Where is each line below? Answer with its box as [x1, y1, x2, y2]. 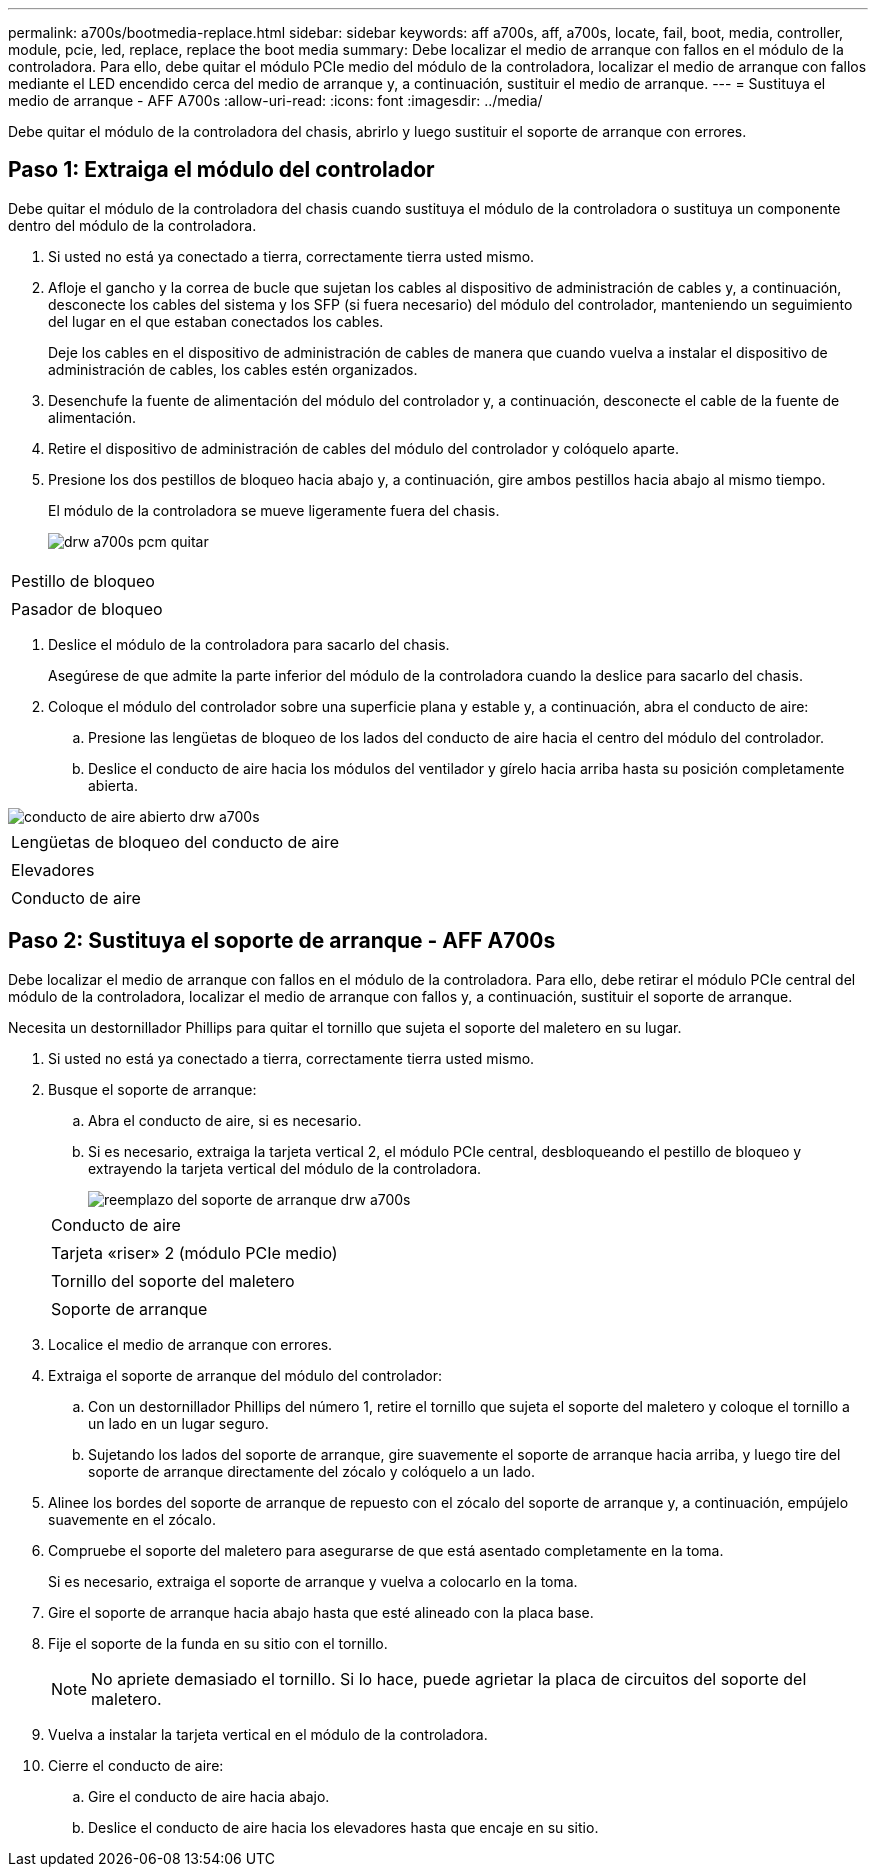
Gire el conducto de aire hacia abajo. [88, 1787, 330, 1805]
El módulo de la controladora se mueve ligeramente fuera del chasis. [48, 501, 500, 519]
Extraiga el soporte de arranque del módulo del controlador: [48, 1366, 443, 1384]
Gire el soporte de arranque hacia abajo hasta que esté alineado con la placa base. [48, 1603, 594, 1621]
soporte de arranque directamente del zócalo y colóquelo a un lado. [88, 1462, 536, 1480]
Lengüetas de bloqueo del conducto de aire [11, 831, 340, 852]
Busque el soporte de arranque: [48, 1080, 257, 1098]
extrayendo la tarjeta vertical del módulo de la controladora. [88, 1159, 482, 1177]
